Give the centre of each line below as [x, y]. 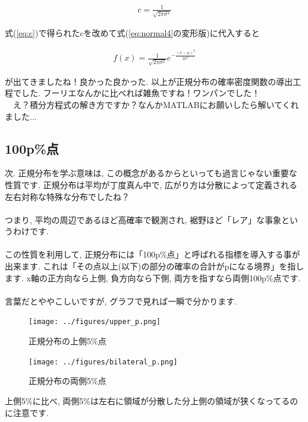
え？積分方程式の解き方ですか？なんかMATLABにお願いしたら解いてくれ [156, 104]
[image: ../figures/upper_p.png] [95, 322]
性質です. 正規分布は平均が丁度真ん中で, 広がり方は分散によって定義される [151, 184]
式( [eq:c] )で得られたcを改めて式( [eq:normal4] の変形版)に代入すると [132, 33]
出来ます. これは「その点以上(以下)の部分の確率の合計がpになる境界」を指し [155, 266]
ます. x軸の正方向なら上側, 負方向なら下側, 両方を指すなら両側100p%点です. [153, 277]
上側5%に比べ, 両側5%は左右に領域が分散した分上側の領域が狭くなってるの [152, 400]
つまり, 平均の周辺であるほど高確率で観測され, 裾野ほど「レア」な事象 [143, 219]
